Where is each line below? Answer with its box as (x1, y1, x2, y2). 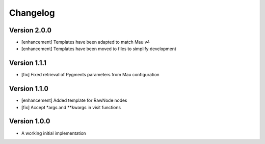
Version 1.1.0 (9, 85, 49, 93)
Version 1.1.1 (9, 59, 47, 67)
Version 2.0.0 (9, 26, 52, 34)
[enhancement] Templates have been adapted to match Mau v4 (21, 39, 150, 45)
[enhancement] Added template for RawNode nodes (21, 97, 128, 103)
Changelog (9, 7, 55, 18)
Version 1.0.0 (9, 117, 51, 125)
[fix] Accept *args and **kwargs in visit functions (21, 104, 121, 110)
